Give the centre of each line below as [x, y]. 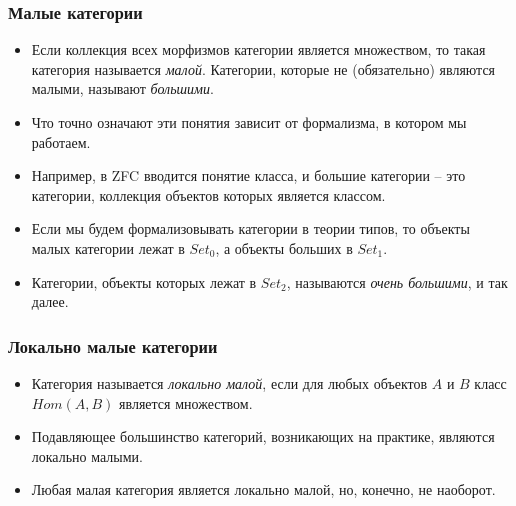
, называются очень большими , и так [397, 281]
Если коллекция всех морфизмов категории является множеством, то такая [258, 49]
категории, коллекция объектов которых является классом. [208, 194]
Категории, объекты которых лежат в [144, 281]
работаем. [61, 141]
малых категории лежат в [108, 247]
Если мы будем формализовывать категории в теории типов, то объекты [250, 228]
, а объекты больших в [284, 247]
